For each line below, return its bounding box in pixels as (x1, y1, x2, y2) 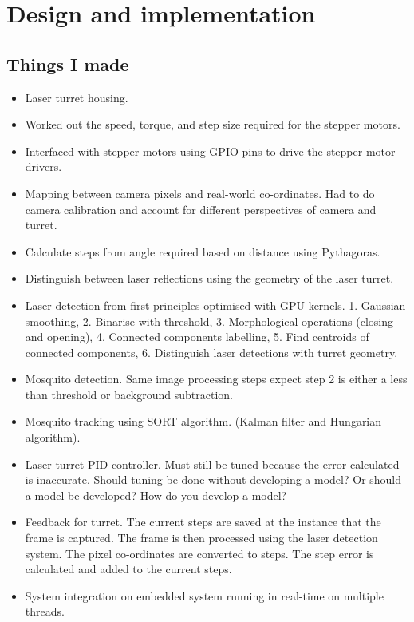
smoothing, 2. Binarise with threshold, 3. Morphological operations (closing (25, 312, 394, 329)
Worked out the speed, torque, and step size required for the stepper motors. (25, 116, 400, 133)
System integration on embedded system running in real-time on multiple (25, 587, 384, 604)
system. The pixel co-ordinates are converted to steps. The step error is (25, 545, 374, 561)
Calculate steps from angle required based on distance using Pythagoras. (25, 243, 380, 259)
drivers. (25, 158, 62, 175)
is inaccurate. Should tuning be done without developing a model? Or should (25, 471, 402, 488)
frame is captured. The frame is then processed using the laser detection (25, 529, 378, 546)
